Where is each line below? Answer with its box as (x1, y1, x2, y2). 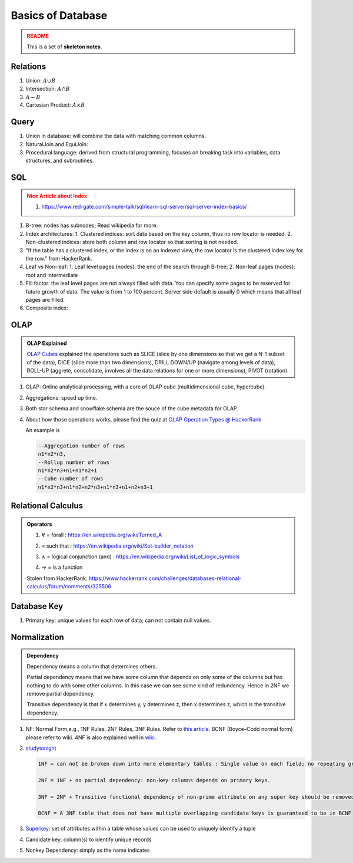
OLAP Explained (26, 340, 67, 347)
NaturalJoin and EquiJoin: (25, 140, 88, 147)
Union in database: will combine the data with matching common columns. (25, 133, 206, 140)
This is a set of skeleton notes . (26, 43, 102, 50)
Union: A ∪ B (25, 77, 56, 84)
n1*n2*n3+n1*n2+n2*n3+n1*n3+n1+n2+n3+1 (38, 483, 153, 490)
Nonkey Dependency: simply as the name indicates (25, 846, 150, 854)
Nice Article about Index (26, 192, 88, 199)
